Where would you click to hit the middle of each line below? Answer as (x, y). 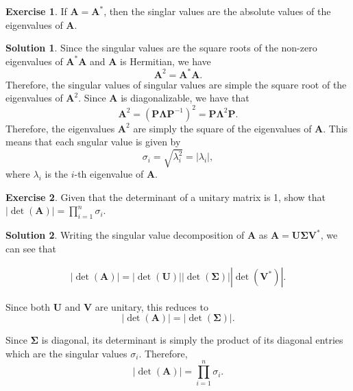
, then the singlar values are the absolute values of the (217, 11)
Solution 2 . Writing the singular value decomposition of (125, 235)
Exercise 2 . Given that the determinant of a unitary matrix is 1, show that (166, 197)
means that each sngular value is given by (93, 142)
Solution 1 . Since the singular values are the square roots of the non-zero (161, 48)
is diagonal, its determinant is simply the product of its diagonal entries (192, 340)
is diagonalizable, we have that (185, 98)
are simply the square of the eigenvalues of (222, 128)
